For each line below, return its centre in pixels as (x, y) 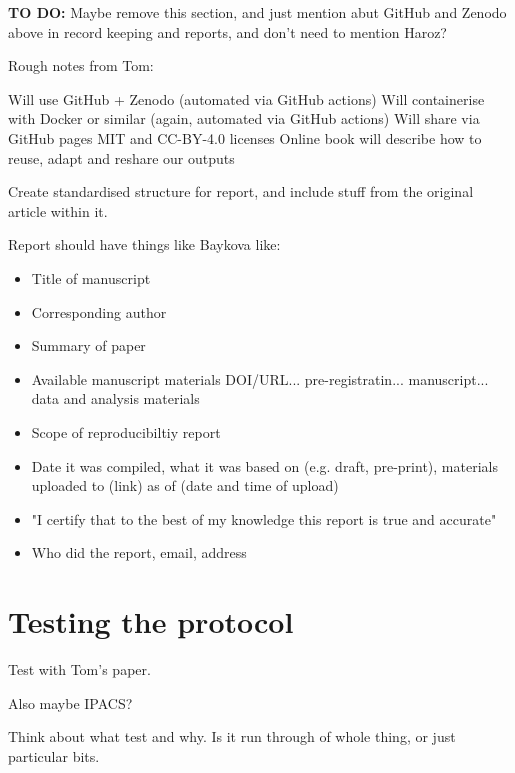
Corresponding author (99, 311)
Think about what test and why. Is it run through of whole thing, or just (232, 736)
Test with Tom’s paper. (79, 669)
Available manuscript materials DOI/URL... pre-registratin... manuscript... (260, 378)
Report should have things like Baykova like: (144, 244)
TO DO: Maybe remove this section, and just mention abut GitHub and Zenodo (257, 12)
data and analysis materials (115, 398)
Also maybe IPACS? (70, 702)
